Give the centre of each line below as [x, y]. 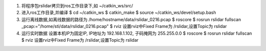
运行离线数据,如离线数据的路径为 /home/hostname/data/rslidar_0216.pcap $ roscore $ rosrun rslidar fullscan [131, 19]
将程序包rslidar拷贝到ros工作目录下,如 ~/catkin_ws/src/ [77, 6]
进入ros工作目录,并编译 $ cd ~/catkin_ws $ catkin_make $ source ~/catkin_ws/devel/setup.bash [119, 13]
